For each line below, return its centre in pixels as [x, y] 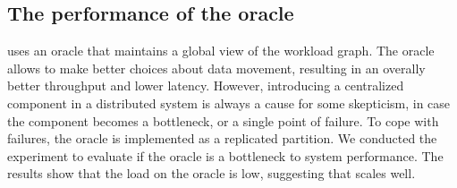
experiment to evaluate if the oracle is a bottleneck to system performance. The [225, 155]
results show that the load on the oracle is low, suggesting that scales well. [212, 173]
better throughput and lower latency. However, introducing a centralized [206, 85]
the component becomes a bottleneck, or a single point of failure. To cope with [223, 120]
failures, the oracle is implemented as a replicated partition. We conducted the [222, 138]
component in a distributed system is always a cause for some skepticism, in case [229, 103]
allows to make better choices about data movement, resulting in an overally [216, 68]
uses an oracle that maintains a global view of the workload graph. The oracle [221, 51]
